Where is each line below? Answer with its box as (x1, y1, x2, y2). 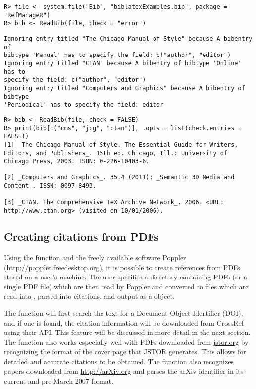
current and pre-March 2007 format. (4, 376, 114, 386)
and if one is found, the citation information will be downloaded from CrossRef (4, 317, 244, 328)
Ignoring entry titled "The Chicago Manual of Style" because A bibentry (4, 35, 253, 42)
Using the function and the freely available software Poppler (4, 252, 186, 262)
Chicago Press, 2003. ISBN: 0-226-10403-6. (4, 158, 150, 165)
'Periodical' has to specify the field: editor (4, 101, 164, 109)
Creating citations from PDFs (4, 229, 159, 244)
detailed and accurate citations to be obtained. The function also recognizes (4, 356, 234, 366)
